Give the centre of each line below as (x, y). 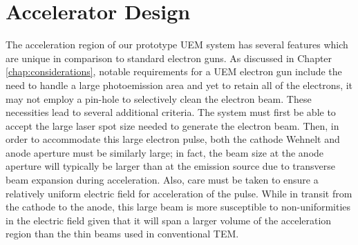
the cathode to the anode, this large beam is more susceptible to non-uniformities (178, 207)
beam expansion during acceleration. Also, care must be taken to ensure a (162, 180)
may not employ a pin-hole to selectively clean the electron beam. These (159, 98)
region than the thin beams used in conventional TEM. (122, 234)
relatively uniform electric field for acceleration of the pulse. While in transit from (179, 193)
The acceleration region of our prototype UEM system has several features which (177, 45)
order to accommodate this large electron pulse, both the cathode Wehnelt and (173, 139)
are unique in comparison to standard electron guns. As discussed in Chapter (169, 58)
